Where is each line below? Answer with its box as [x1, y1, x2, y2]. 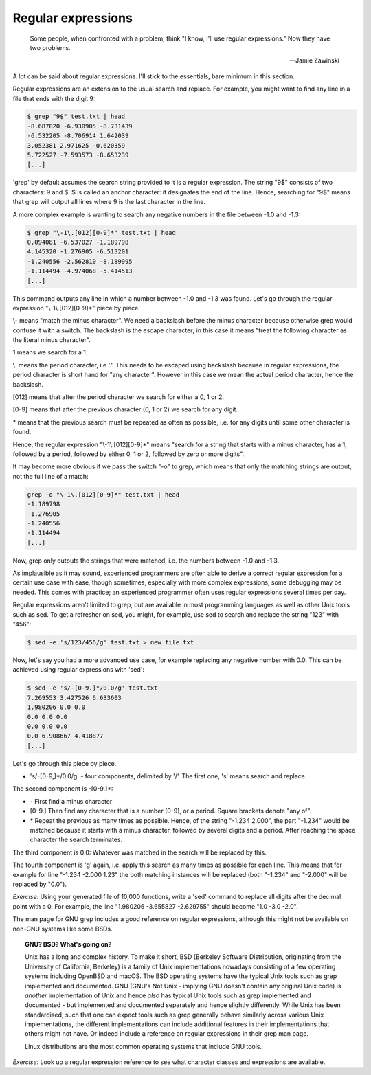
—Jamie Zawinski [289, 56, 339, 65]
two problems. [30, 43, 71, 52]
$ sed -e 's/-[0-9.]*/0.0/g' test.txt [27, 684, 158, 692]
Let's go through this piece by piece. [12, 759, 117, 767]
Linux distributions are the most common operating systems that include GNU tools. [25, 1042, 262, 1050]
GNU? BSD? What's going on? [25, 940, 112, 948]
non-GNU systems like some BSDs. [12, 925, 113, 933]
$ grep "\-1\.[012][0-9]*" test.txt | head [27, 229, 177, 236]
